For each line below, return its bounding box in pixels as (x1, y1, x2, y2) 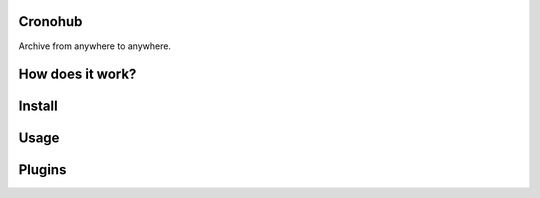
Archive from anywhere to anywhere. (18, 40, 172, 52)
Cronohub (18, 13, 83, 30)
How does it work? (18, 66, 137, 83)
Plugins (18, 161, 67, 179)
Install (18, 98, 59, 115)
